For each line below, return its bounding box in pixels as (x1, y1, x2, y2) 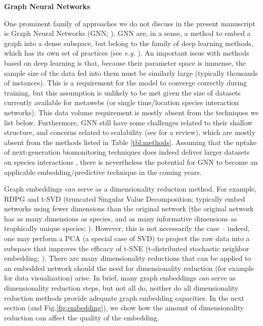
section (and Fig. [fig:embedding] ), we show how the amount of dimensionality (4, 302, 244, 313)
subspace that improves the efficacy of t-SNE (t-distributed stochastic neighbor (4, 243, 249, 253)
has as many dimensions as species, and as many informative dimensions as (4, 213, 237, 223)
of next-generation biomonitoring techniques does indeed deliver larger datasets (4, 147, 250, 157)
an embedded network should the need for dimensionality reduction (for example (4, 262, 254, 273)
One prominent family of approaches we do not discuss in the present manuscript (4, 18, 255, 28)
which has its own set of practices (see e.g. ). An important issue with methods (4, 48, 249, 58)
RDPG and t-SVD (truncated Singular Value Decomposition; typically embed (4, 193, 245, 204)
